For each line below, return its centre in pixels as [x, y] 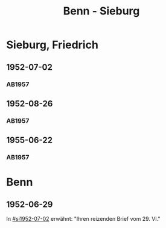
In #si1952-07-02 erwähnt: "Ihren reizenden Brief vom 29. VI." [84, 219]
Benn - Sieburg [101, 11]
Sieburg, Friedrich [52, 45]
